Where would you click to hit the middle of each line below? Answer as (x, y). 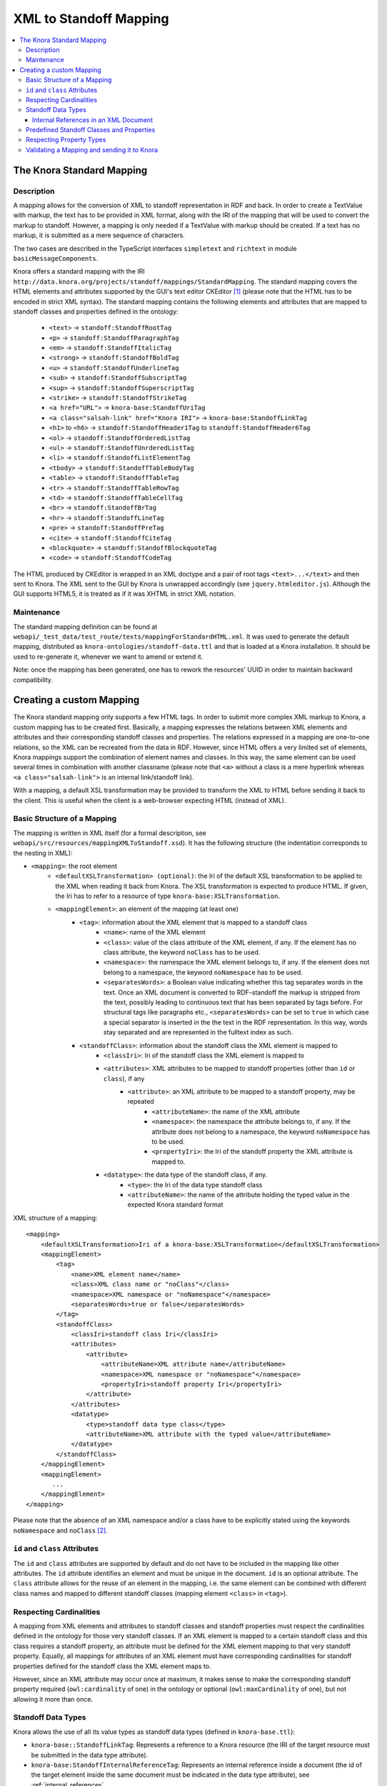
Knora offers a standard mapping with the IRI (79, 271)
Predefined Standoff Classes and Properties (91, 130)
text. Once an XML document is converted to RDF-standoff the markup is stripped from (232, 992)
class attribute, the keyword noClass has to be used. (182, 952)
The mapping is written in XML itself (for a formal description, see (110, 833)
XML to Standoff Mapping (91, 19)
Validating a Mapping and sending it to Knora (92, 149)
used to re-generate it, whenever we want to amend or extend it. (108, 657)
